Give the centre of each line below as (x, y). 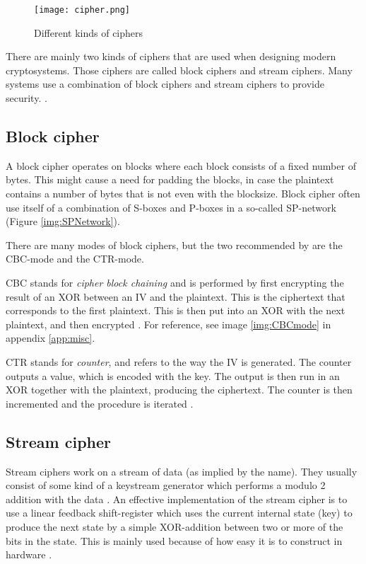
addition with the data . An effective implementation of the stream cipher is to (177, 499)
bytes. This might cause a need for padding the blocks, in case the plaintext (170, 179)
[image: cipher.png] (82, 10)
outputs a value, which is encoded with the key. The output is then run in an (173, 375)
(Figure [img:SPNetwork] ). (63, 221)
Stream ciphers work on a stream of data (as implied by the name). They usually (182, 471)
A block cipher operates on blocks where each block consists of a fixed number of (181, 165)
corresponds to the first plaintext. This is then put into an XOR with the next (176, 310)
